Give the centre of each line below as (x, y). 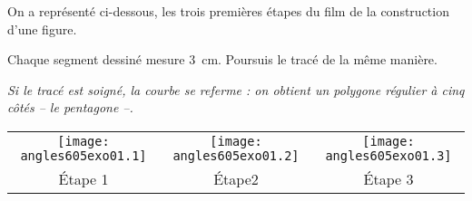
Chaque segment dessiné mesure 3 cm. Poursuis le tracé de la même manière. (222, 59)
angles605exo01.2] (236, 155)
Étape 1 (84, 178)
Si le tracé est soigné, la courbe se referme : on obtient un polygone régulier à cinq (236, 89)
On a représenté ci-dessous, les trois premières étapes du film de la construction (228, 11)
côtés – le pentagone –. (70, 107)
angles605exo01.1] (84, 155)
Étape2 (236, 178)
